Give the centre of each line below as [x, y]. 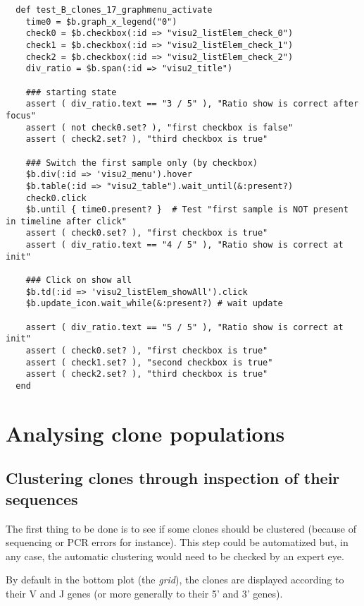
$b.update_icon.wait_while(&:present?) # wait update [154, 304]
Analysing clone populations [145, 433]
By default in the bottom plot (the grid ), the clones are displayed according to [175, 580]
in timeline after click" [66, 221]
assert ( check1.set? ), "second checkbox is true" [149, 362]
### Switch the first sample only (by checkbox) [142, 163]
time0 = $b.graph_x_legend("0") [101, 22]
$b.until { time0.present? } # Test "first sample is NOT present [187, 210]
